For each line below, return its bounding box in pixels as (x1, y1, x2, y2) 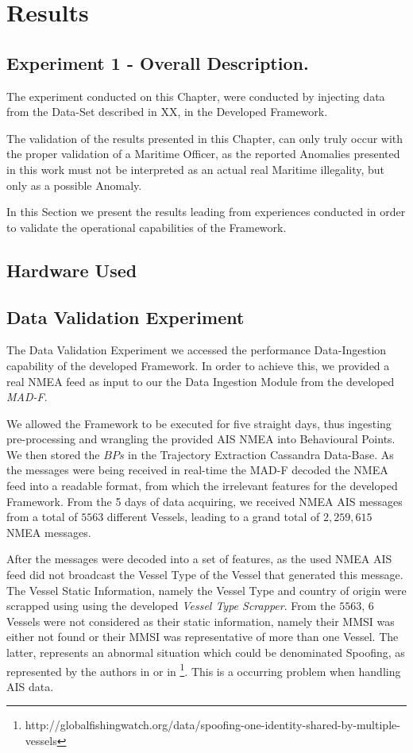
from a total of (6, 508, 78, 525)
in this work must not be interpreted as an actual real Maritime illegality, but (6, 160, 385, 177)
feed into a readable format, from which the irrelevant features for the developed (6, 477, 398, 494)
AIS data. (6, 678, 54, 694)
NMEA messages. (6, 523, 91, 540)
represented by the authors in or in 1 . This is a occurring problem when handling (6, 660, 401, 679)
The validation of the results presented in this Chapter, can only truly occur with (6, 129, 403, 146)
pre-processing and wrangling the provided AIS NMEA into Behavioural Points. (6, 431, 396, 447)
